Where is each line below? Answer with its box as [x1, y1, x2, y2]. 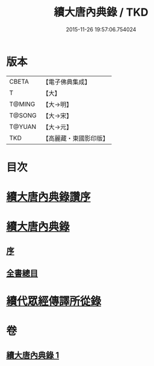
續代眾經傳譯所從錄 [6, 294, 102, 308]
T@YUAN [9, 122, 37, 131]
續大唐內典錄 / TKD [54, 5, 149, 19]
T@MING [9, 100, 35, 108]
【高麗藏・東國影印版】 [42, 134, 109, 142]
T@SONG [9, 111, 37, 119]
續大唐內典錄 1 [6, 350, 60, 360]
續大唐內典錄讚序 [6, 190, 91, 204]
